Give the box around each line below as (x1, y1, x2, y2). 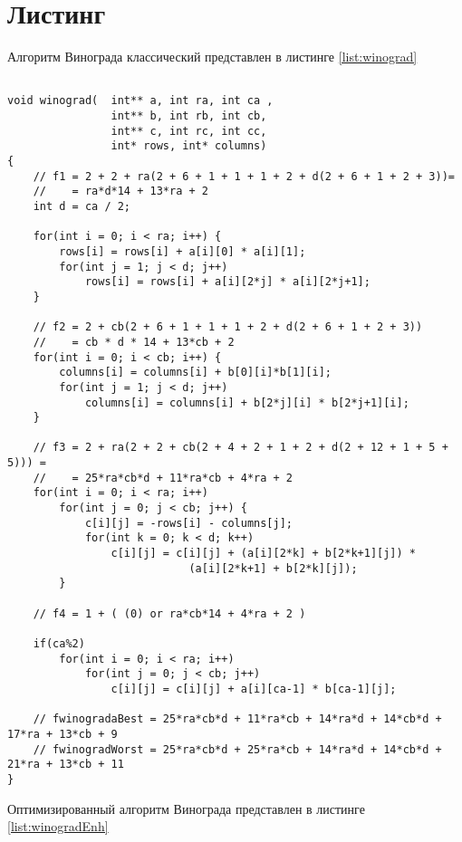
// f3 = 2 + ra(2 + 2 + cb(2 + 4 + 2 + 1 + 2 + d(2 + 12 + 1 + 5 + (33, 441, 448, 454)
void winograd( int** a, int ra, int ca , (7, 94, 274, 108)
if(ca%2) (33, 637, 85, 650)
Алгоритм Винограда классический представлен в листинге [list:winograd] (7, 47, 418, 66)
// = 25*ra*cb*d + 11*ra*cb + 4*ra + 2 (33, 471, 293, 484)
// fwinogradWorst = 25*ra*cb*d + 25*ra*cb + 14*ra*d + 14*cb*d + (33, 742, 442, 756)
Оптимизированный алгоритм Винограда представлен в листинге (7, 799, 365, 818)
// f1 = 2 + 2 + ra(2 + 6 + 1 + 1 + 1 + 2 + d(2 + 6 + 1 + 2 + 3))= (33, 169, 455, 183)
